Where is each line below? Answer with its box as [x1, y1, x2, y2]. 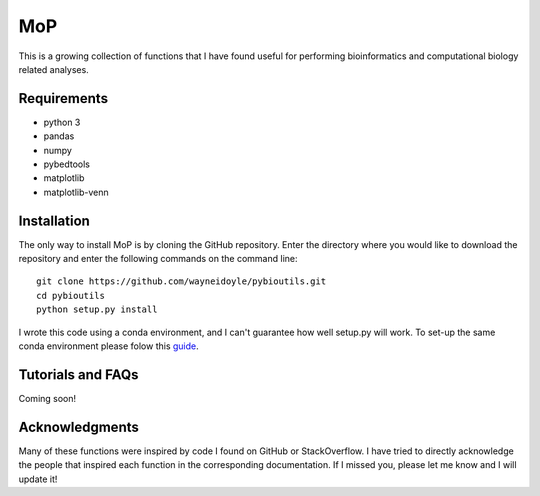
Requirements [18, 90, 109, 107]
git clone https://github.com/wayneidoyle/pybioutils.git [36, 276, 327, 287]
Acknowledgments [18, 418, 140, 435]
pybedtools [43, 158, 90, 170]
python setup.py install [36, 304, 158, 315]
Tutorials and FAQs [18, 366, 139, 383]
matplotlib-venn [43, 186, 109, 198]
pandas [43, 130, 75, 142]
